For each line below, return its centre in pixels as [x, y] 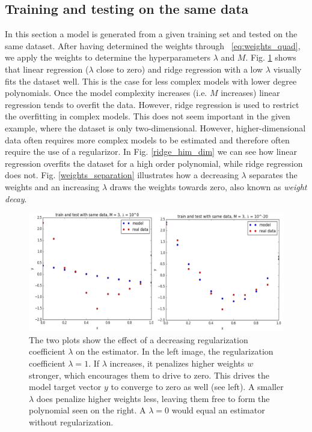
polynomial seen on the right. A [87, 410]
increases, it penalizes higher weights [177, 363]
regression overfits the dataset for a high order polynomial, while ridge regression [154, 163]
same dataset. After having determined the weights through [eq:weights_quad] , [153, 45]
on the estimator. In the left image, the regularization [175, 351]
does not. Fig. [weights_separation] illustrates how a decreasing [122, 175]
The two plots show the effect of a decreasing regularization [139, 339]
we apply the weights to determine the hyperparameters [108, 57]
